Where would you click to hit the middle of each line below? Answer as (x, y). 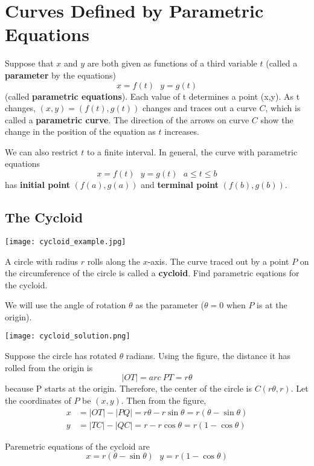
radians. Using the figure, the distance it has (208, 356)
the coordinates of (38, 400)
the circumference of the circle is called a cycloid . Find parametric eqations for (152, 273)
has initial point (37, 185)
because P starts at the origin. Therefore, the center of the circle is (129, 388)
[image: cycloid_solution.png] (68, 336)
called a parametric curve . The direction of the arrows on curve (127, 119)
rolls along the (114, 261)
